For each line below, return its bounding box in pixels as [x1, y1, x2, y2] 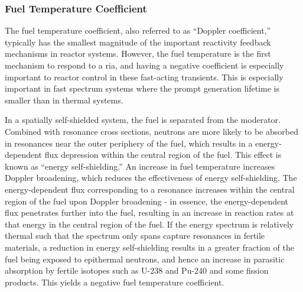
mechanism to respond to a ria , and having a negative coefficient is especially [5, 59, 284, 71]
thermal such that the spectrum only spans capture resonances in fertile [5, 229, 265, 242]
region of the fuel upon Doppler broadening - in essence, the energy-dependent [5, 194, 289, 207]
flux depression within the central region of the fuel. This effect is [44, 148, 282, 161]
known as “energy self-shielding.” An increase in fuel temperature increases [5, 160, 275, 172]
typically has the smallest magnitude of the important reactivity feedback [5, 35, 271, 48]
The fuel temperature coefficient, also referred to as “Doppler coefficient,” [5, 24, 271, 37]
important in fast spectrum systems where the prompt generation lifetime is [5, 82, 279, 95]
